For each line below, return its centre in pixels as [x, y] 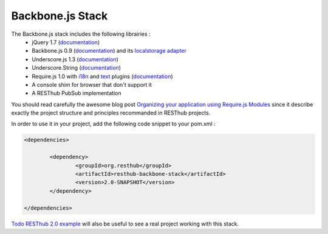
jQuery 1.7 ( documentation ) [66, 42]
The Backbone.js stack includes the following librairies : [81, 34]
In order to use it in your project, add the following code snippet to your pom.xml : [113, 124]
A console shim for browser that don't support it [92, 84]
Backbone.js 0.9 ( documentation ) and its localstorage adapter [109, 51]
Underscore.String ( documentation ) [77, 68]
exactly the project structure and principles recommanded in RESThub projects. [111, 113]
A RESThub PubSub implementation [77, 93]
